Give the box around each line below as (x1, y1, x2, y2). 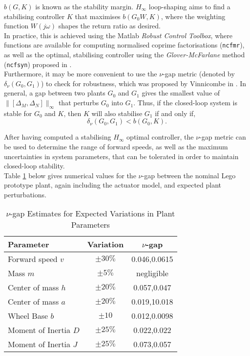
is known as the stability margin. (35, 1, 134, 11)
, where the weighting (161, 11, 226, 21)
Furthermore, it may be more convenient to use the (4, 69, 157, 79)
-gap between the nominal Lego (142, 170, 236, 180)
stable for (4, 108, 32, 118)
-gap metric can (199, 132, 246, 142)
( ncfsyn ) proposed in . (4, 59, 72, 69)
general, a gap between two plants (4, 88, 105, 98)
